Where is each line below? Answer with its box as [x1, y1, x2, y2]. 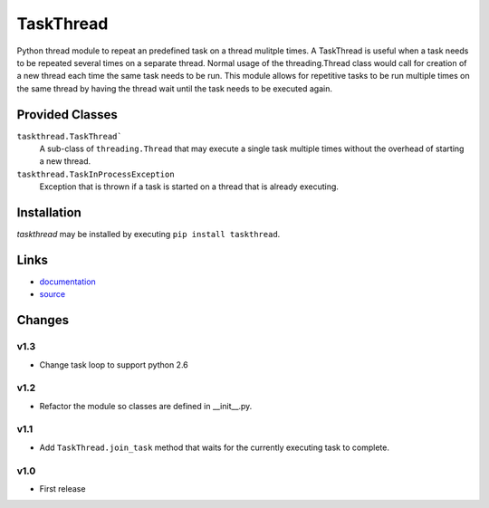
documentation [39, 276, 97, 287]
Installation [16, 205, 81, 220]
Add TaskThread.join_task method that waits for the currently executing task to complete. [39, 442, 389, 453]
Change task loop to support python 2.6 [39, 359, 189, 370]
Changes [16, 312, 70, 328]
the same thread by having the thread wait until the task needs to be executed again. [16, 82, 332, 94]
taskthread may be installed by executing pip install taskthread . [16, 229, 281, 240]
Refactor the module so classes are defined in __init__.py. [39, 400, 253, 411]
